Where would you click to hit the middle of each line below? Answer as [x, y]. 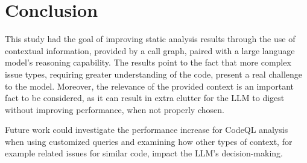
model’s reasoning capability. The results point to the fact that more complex [148, 62]
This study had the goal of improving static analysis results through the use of [150, 39]
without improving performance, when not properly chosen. [115, 109]
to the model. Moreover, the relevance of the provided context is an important [149, 86]
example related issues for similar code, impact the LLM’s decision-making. [144, 153]
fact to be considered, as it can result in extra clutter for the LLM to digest [145, 98]
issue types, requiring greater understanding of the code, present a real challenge [153, 74]
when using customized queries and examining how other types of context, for [149, 141]
